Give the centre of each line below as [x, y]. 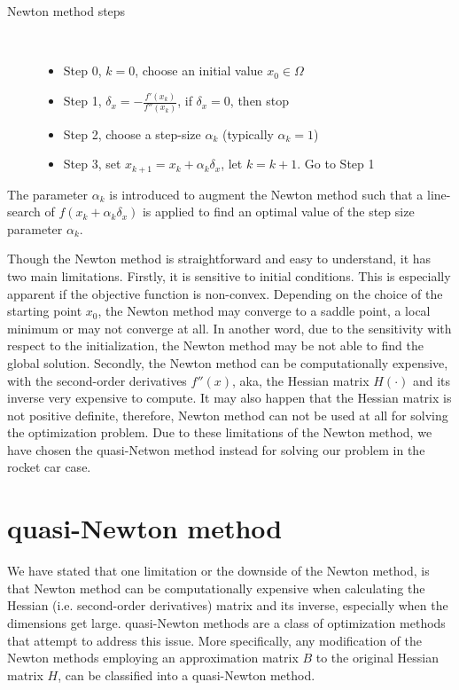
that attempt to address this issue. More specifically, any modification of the [214, 640]
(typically [248, 133]
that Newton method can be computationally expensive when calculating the [216, 588]
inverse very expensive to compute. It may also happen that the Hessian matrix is [229, 398]
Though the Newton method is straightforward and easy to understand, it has [219, 259]
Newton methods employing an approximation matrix [153, 658]
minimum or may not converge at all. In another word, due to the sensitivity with [229, 328]
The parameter [48, 194]
